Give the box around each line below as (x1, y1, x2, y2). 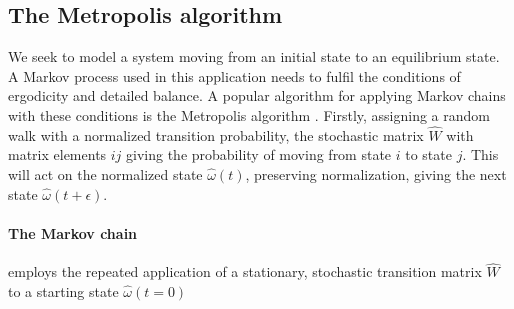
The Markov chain (8, 222, 138, 243)
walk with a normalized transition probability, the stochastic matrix (8, 124, 424, 145)
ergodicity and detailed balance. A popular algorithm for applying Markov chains (8, 85, 506, 106)
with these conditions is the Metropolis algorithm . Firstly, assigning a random (8, 104, 490, 125)
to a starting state (8, 280, 119, 301)
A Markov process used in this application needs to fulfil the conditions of (8, 65, 461, 86)
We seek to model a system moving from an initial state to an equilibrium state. (8, 46, 500, 67)
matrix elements (8, 144, 107, 165)
